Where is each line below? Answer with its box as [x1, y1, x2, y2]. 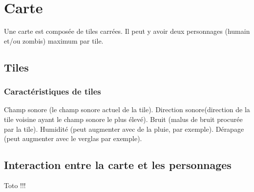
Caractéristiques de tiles [4, 85, 101, 97]
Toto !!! [4, 180, 26, 190]
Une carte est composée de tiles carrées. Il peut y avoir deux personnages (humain [4, 26, 250, 36]
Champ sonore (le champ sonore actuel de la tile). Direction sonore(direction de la [4, 104, 250, 115]
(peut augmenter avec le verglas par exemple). [4, 133, 142, 144]
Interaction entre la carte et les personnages [4, 157, 232, 172]
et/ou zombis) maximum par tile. [4, 35, 104, 46]
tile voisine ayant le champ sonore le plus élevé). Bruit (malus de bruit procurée [4, 114, 243, 124]
